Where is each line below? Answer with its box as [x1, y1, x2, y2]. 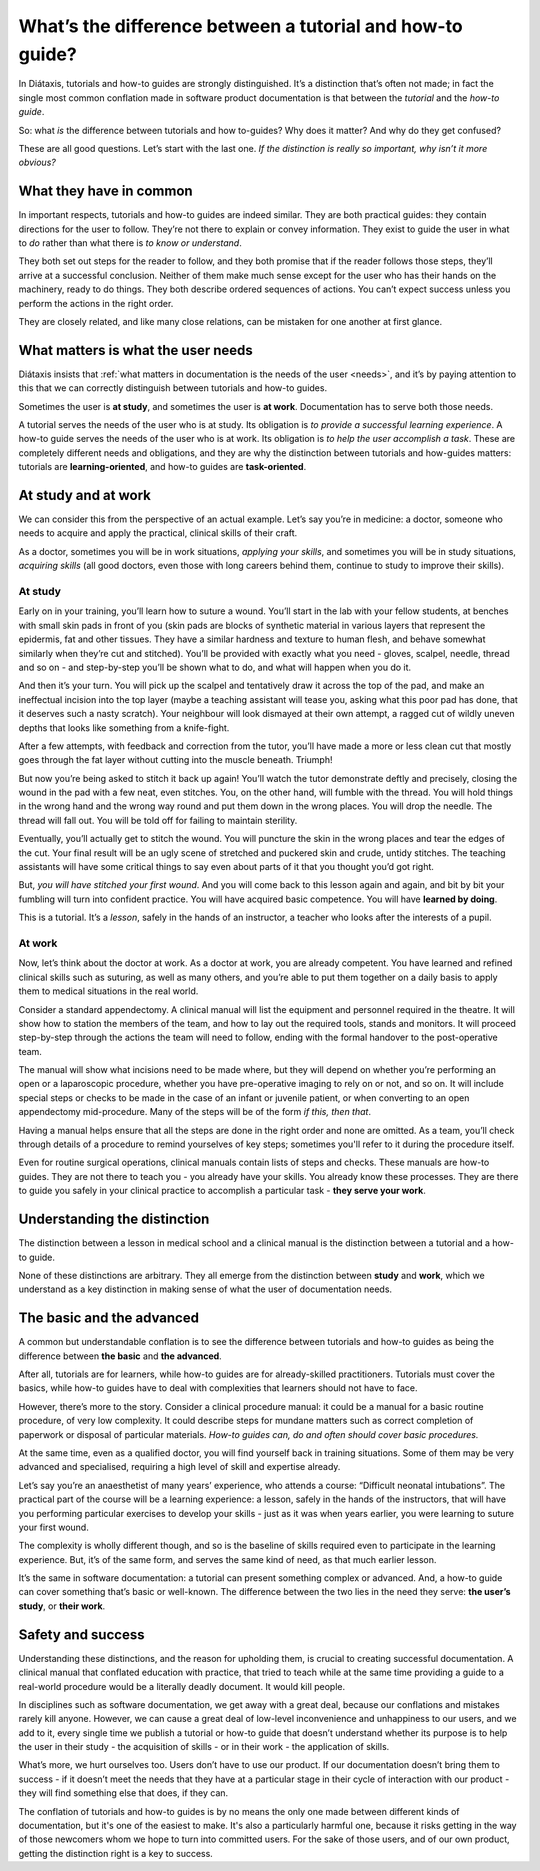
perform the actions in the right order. [18, 297, 174, 309]
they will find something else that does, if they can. [18, 1787, 229, 1799]
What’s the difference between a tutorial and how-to [18, 15, 464, 37]
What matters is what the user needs [18, 341, 254, 359]
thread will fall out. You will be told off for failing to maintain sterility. [18, 814, 298, 826]
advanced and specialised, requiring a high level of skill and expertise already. [18, 1461, 341, 1473]
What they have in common [18, 183, 194, 200]
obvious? [18, 156, 57, 169]
